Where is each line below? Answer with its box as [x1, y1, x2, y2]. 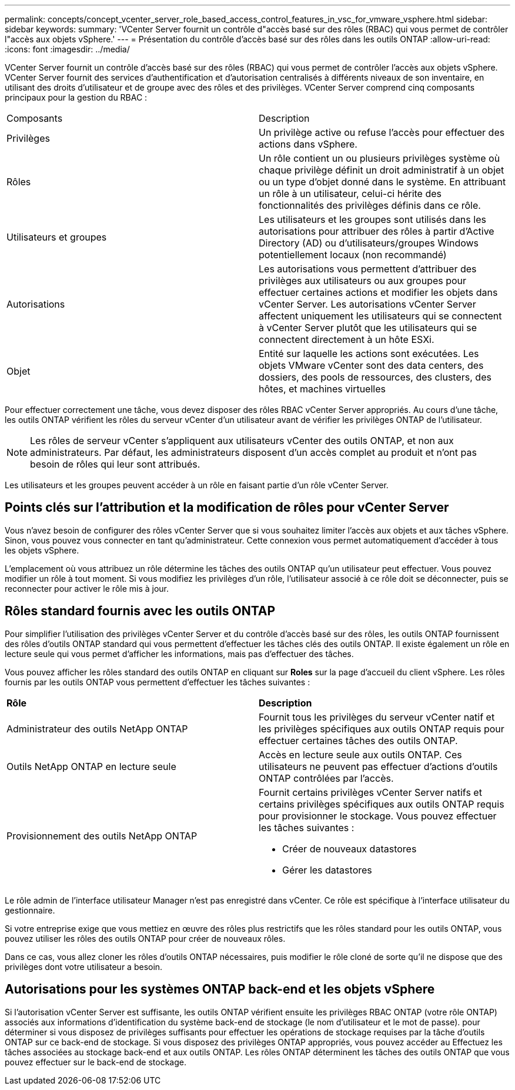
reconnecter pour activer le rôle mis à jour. [5, 583, 169, 594]
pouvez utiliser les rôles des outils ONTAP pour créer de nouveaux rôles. [5, 933, 286, 944]
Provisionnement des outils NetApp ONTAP [6, 829, 198, 842]
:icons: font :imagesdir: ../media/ [5, 44, 130, 54]
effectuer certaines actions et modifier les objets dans [259, 286, 498, 298]
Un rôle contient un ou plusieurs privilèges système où [259, 152, 500, 164]
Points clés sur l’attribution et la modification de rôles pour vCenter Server [5, 500, 449, 515]
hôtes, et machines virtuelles [259, 383, 386, 395]
